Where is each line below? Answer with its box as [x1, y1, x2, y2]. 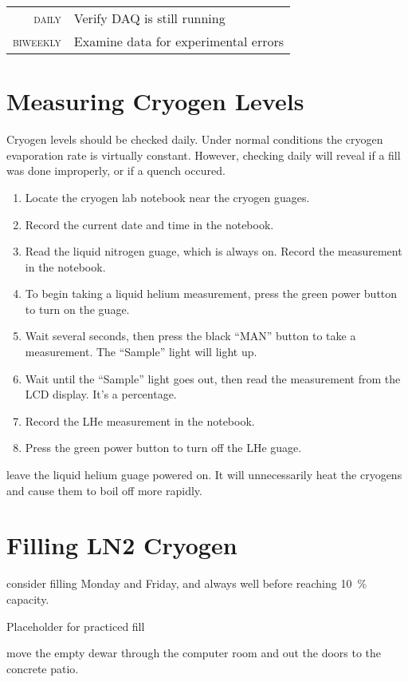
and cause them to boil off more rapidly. [6, 482, 202, 498]
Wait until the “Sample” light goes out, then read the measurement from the [25, 370, 401, 387]
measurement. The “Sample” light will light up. [25, 343, 257, 360]
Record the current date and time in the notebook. [25, 216, 274, 232]
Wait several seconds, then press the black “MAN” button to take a [25, 327, 356, 344]
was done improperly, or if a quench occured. [6, 162, 226, 179]
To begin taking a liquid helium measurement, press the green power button [25, 285, 398, 302]
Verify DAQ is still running [73, 9, 226, 27]
